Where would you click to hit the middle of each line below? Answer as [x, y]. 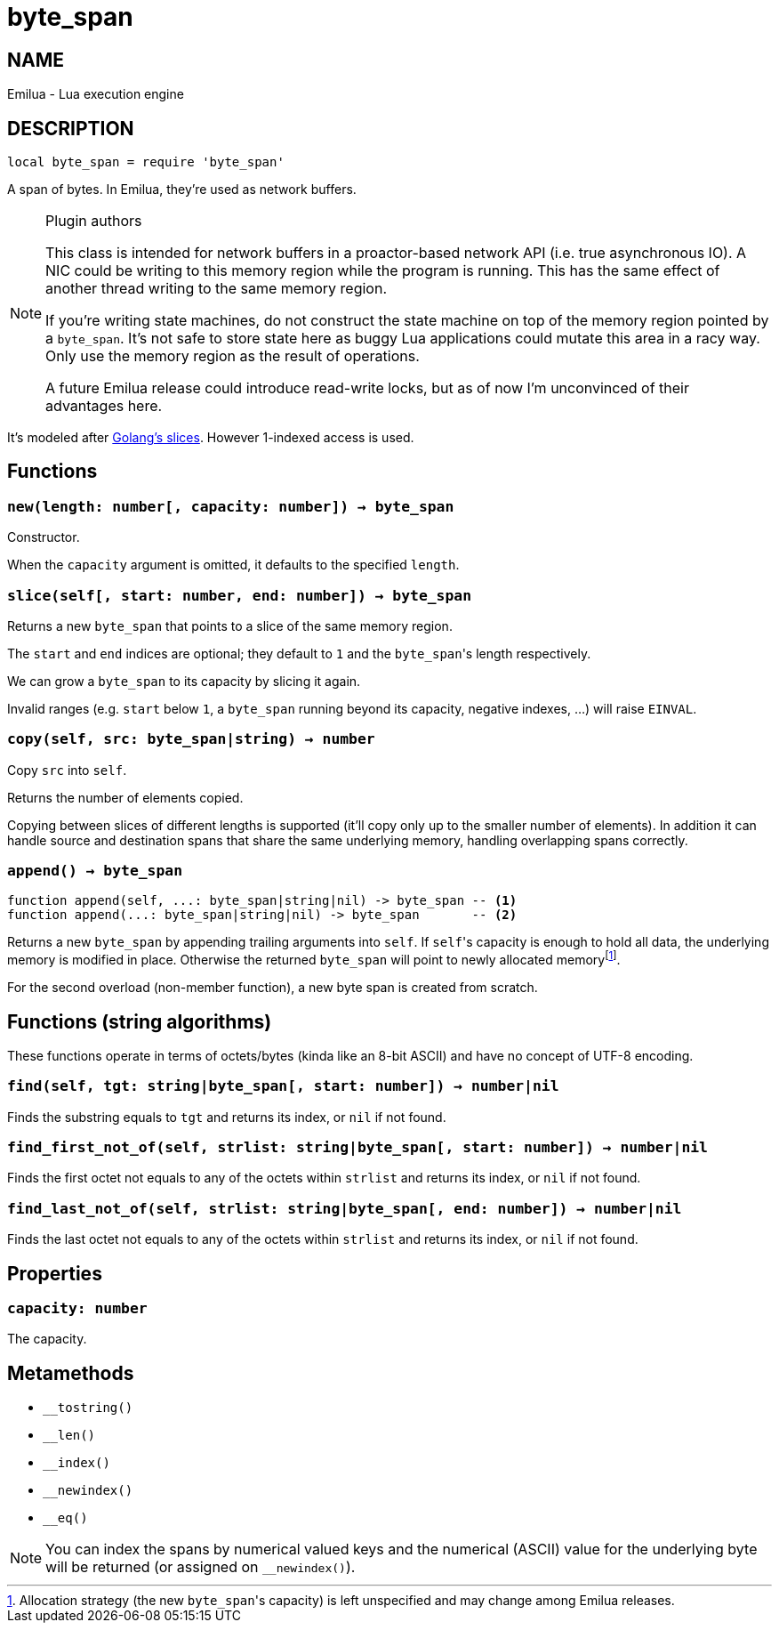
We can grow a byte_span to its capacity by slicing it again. [184, 681]
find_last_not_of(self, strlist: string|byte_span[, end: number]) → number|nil [345, 1208]
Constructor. [44, 537]
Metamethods [71, 1373]
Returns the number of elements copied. [125, 797]
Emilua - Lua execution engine [96, 94]
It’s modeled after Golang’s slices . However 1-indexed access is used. [211, 438]
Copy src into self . [67, 770]
